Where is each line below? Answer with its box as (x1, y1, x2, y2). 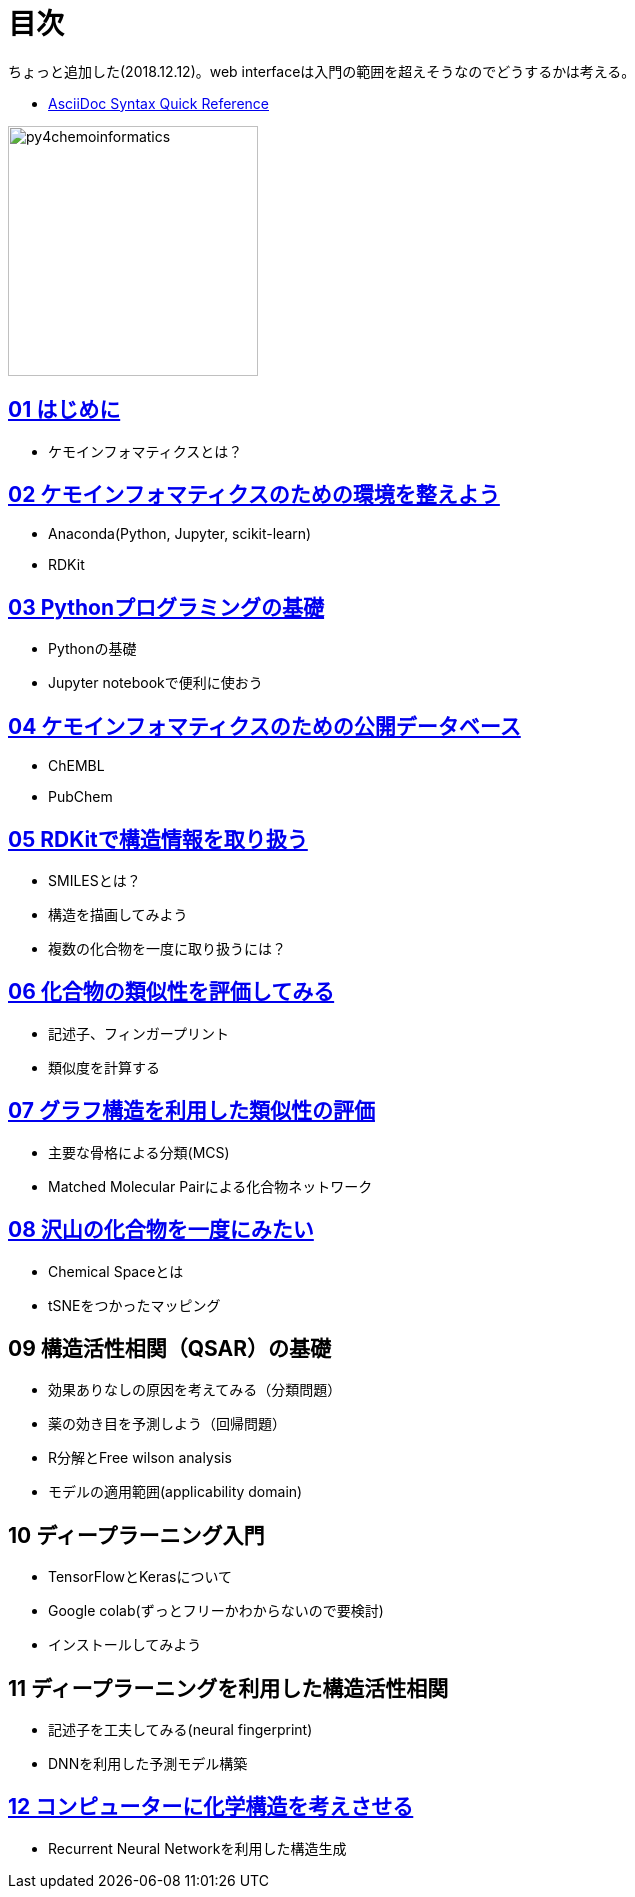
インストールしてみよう (48, 1636, 202, 1654)
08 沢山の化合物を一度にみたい (8, 1217, 314, 1243)
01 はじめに (8, 397, 121, 423)
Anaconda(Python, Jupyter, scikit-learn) (48, 525, 312, 543)
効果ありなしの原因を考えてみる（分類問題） (48, 1381, 342, 1399)
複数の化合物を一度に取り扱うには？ (48, 939, 286, 957)
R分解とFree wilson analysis (48, 1449, 232, 1467)
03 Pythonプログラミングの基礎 (8, 594, 325, 620)
